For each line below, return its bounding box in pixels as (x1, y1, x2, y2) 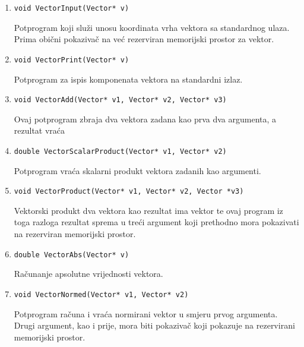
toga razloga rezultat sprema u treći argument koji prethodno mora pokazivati (14, 216, 299, 228)
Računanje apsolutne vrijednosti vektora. (14, 267, 163, 280)
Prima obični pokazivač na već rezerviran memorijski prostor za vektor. (14, 33, 274, 45)
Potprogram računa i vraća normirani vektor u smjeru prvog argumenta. (14, 307, 278, 320)
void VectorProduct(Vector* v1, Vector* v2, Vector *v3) (14, 187, 244, 196)
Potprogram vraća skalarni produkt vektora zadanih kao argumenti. (14, 164, 261, 176)
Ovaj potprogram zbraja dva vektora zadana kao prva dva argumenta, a (14, 112, 277, 125)
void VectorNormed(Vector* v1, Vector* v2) (14, 290, 189, 299)
